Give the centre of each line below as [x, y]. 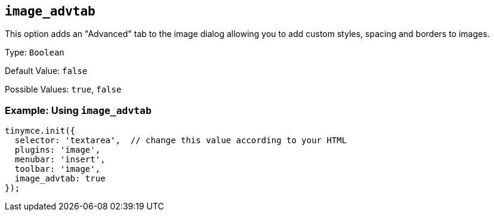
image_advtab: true [60, 179]
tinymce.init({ [40, 131]
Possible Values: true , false [63, 90]
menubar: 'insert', [60, 160]
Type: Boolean [35, 53]
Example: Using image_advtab [78, 110]
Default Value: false [46, 71]
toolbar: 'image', [58, 169]
